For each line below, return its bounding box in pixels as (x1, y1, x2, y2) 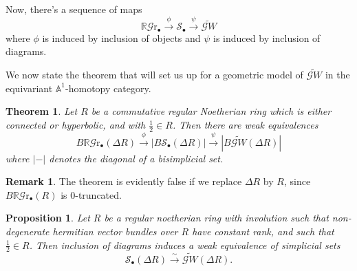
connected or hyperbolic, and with (6, 118, 146, 132)
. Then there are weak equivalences (172, 118, 318, 132)
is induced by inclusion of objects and (42, 30, 201, 45)
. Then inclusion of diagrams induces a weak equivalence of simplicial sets (29, 237, 340, 252)
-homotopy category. (65, 80, 151, 95)
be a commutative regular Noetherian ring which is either (91, 104, 332, 118)
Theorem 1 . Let (6, 104, 78, 118)
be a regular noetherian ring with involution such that (104, 210, 329, 225)
